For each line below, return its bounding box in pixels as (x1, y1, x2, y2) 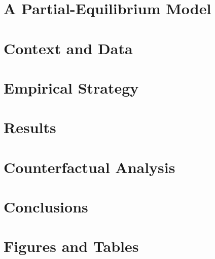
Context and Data (4, 37, 133, 58)
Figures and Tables (4, 236, 139, 256)
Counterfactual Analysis (4, 156, 175, 177)
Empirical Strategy (4, 77, 139, 98)
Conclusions (4, 196, 88, 217)
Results (4, 117, 56, 138)
